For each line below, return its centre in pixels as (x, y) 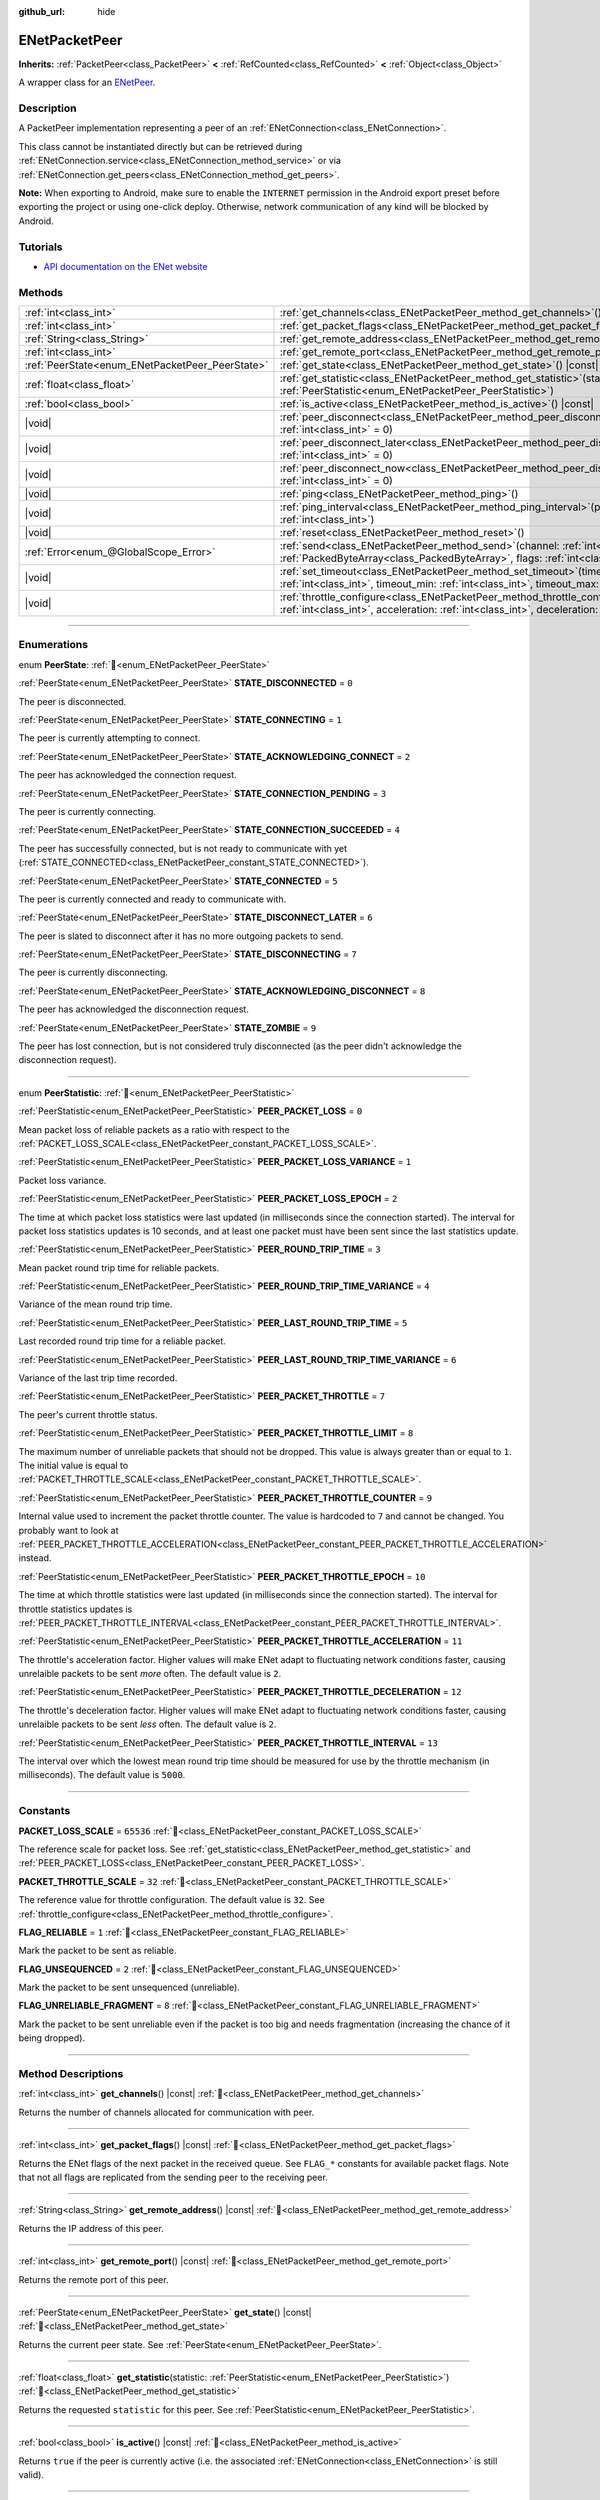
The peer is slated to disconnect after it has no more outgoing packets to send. (181, 936)
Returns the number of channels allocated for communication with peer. (166, 2112)
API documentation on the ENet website (125, 266)
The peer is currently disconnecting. (93, 972)
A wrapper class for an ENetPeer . (87, 82)
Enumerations (53, 645)
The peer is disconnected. (72, 701)
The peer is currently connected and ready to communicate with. (152, 899)
